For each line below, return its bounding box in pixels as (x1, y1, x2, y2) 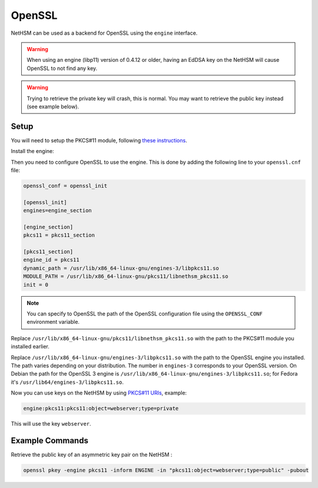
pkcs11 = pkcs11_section (23, 232, 95, 238)
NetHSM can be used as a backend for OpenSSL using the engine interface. (11, 29, 198, 36)
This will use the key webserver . (11, 420, 91, 427)
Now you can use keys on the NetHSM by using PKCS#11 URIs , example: (11, 389, 187, 397)
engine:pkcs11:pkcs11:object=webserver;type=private (23, 405, 179, 412)
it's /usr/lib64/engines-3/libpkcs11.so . (11, 379, 124, 386)
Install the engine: (11, 148, 54, 155)
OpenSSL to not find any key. (26, 65, 98, 72)
